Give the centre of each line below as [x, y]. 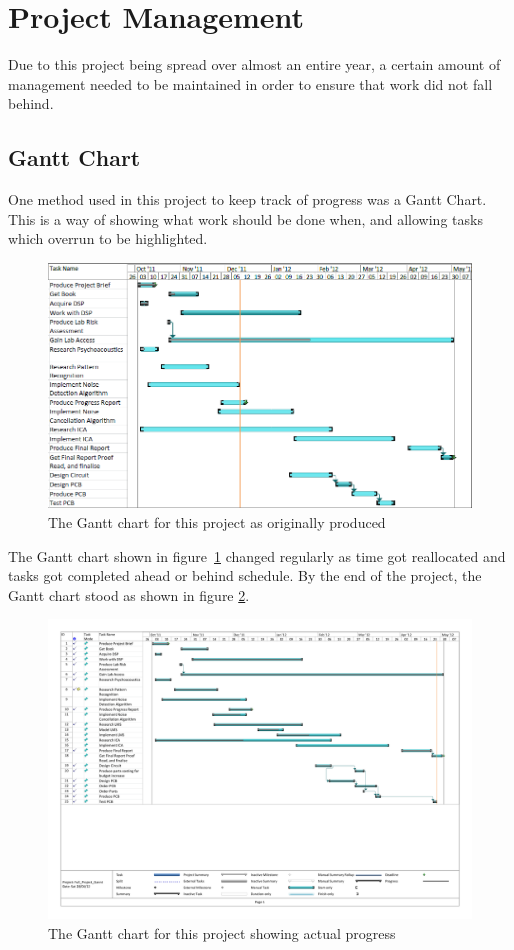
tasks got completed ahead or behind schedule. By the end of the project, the [245, 575]
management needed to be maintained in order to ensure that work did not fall [250, 83]
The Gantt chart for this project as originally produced [217, 521]
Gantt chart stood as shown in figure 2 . [129, 594]
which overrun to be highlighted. [108, 238]
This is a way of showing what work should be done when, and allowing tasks [245, 218]
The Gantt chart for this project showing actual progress [222, 932]
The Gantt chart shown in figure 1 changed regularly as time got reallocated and [257, 555]
